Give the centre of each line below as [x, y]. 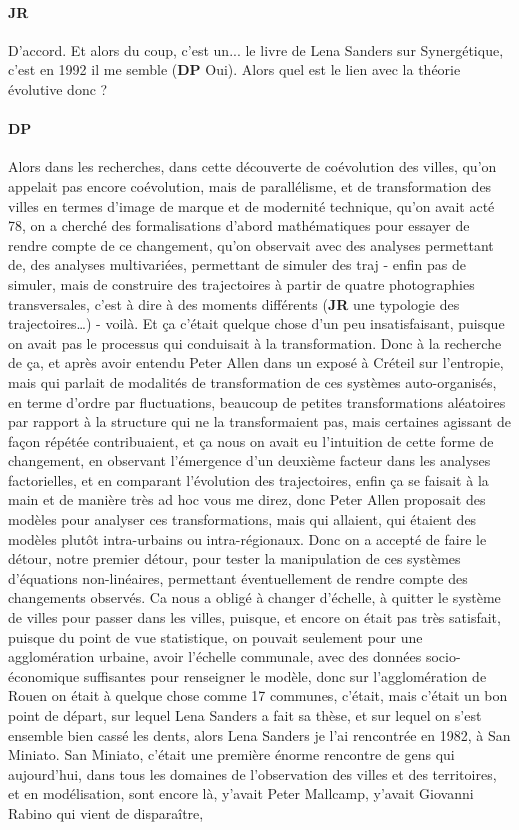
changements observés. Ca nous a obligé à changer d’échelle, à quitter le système [254, 597]
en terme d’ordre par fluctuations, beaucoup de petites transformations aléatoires [257, 401]
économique [44, 675]
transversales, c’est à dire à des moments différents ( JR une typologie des [234, 303]
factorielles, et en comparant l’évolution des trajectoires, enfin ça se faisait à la [248, 479]
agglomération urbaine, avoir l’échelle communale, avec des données [215, 656]
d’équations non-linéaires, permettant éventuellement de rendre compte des [238, 577]
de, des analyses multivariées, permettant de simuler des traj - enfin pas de [237, 264]
